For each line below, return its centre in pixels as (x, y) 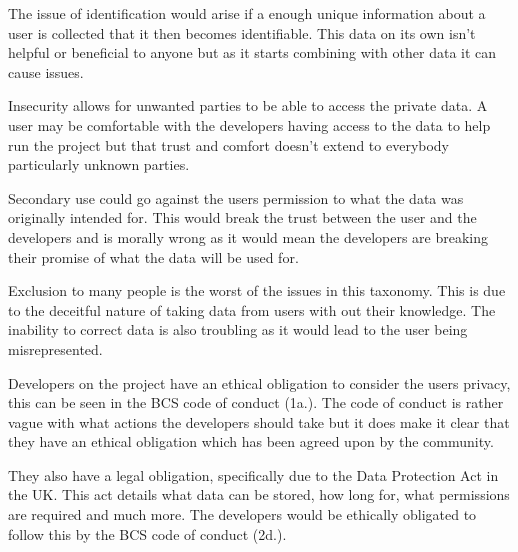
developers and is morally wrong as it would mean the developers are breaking (248, 236)
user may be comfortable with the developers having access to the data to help (249, 124)
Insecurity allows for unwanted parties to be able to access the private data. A (248, 105)
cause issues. (46, 71)
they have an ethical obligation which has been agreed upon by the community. (251, 441)
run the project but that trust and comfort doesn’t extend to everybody (229, 144)
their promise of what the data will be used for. (153, 256)
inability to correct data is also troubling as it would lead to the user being (238, 329)
